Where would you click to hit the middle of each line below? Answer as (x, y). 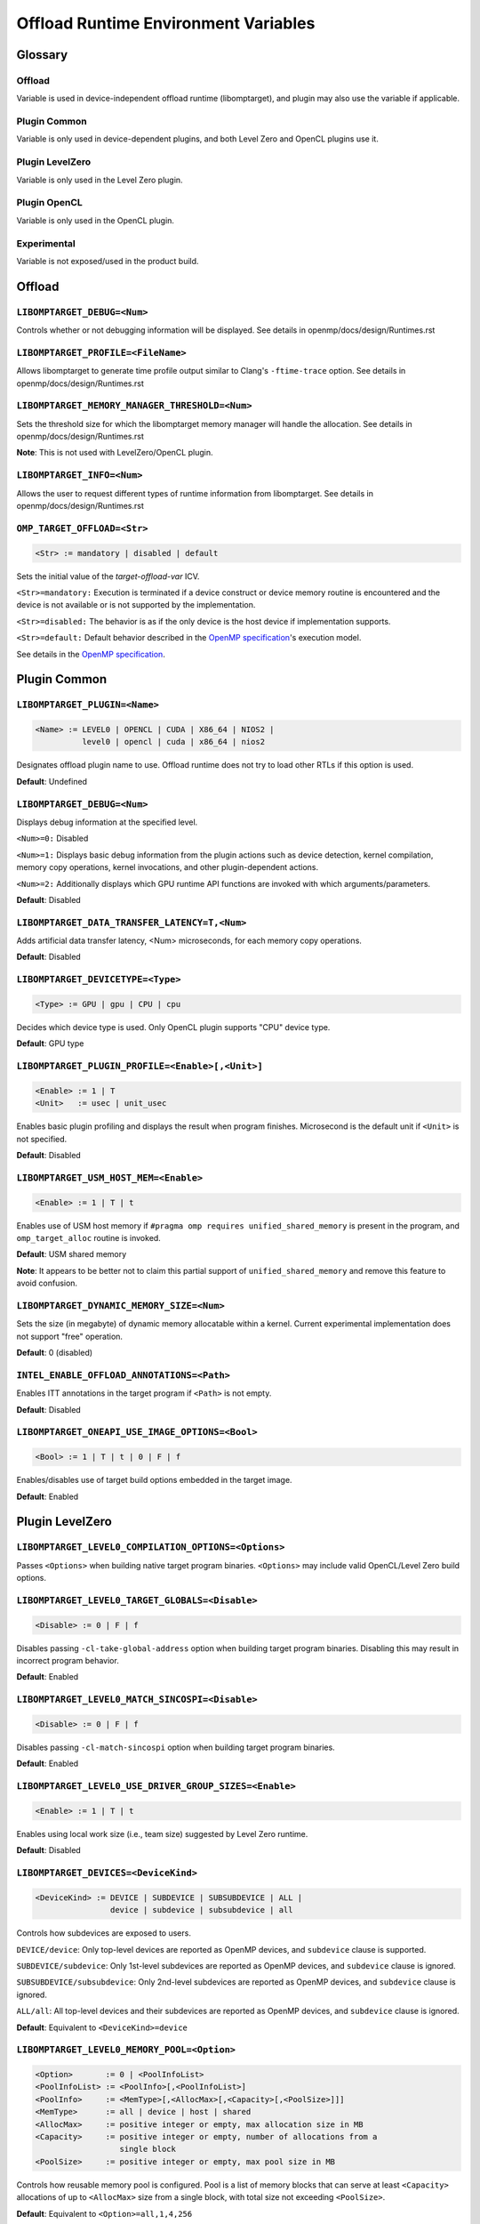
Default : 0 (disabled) (55, 1353)
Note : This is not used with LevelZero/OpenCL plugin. (115, 453)
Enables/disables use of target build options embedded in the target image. (154, 1480)
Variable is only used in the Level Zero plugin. (100, 180)
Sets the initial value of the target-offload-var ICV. (108, 576)
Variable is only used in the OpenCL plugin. (96, 220)
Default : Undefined (52, 781)
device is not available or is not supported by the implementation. (136, 605)
